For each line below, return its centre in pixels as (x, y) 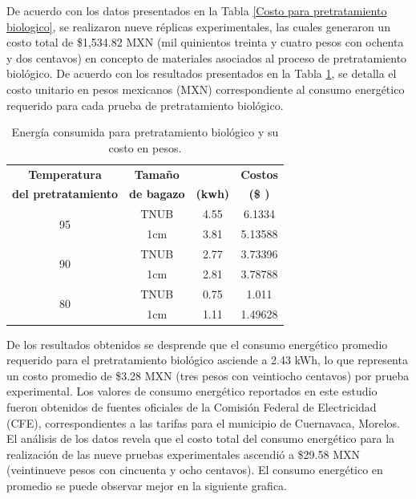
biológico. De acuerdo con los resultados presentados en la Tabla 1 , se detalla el (202, 73)
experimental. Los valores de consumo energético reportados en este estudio (192, 391)
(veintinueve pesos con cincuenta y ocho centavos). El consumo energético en (195, 470)
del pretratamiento (65, 194)
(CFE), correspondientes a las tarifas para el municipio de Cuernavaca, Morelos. (204, 422)
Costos (259, 174)
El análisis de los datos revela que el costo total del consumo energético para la (201, 438)
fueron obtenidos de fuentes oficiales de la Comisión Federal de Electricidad (192, 406)
